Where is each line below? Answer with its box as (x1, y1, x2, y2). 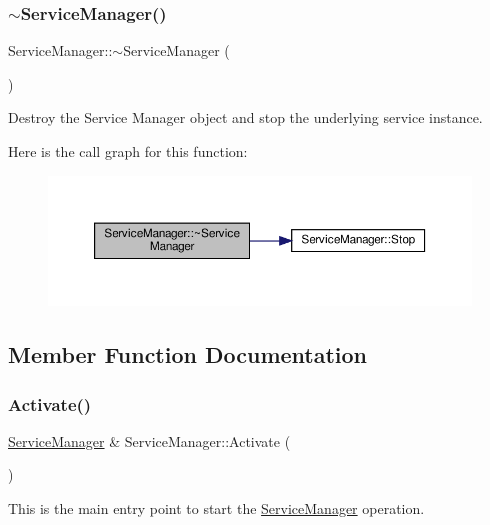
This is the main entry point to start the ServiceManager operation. (8, 498, 425, 518)
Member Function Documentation (8, 339, 368, 370)
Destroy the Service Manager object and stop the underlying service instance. (8, 107, 483, 128)
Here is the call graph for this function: (8, 141, 248, 161)
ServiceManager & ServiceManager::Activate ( (8, 430, 291, 451)
